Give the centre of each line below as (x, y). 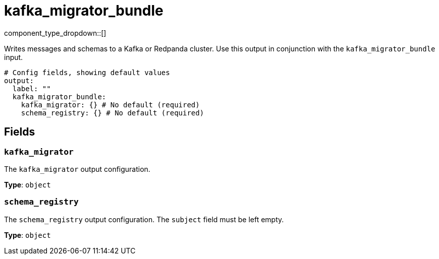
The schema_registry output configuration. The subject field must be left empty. (144, 219)
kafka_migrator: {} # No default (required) (110, 105)
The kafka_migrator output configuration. (77, 169)
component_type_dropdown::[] (55, 33)
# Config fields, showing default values (87, 72)
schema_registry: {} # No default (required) (113, 113)
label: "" (32, 88)
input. (14, 57)
